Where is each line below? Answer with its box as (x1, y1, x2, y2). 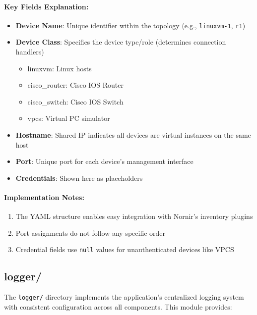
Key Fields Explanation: (4, 1, 89, 11)
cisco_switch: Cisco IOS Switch (27, 96, 124, 106)
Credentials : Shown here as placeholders (15, 172, 143, 183)
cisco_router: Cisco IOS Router (27, 80, 124, 90)
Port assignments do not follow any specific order (15, 227, 166, 238)
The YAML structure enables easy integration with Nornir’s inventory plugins (15, 211, 253, 221)
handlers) (15, 47, 44, 57)
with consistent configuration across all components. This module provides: (4, 301, 232, 312)
